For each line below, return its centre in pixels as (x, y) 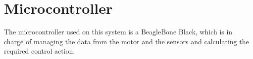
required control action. (40, 51)
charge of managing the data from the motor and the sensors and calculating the (126, 41)
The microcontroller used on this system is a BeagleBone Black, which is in (118, 32)
